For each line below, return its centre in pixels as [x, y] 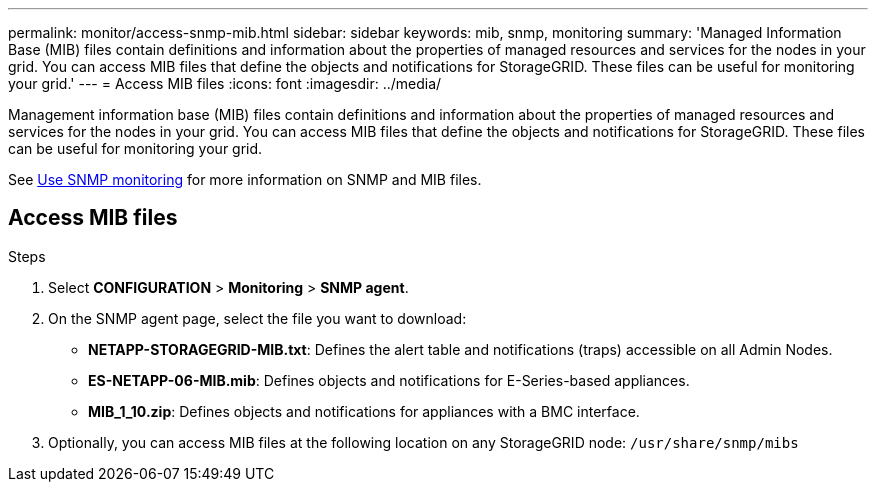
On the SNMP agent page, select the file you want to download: [257, 318]
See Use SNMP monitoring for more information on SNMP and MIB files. [245, 179]
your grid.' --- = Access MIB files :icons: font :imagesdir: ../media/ [225, 83]
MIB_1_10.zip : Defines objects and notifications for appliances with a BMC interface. [364, 411]
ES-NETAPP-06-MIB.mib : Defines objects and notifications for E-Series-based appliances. [389, 380]
